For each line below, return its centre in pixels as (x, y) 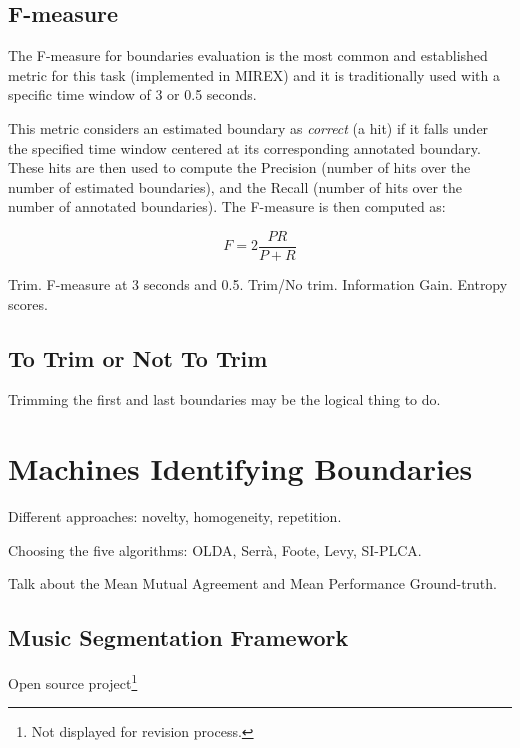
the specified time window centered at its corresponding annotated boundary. (244, 147)
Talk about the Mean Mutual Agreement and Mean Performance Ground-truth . (253, 583)
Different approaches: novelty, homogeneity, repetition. (175, 516)
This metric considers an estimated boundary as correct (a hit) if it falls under (248, 127)
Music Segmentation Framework (178, 637)
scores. (28, 303)
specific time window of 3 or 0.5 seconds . (132, 94)
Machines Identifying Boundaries (240, 468)
